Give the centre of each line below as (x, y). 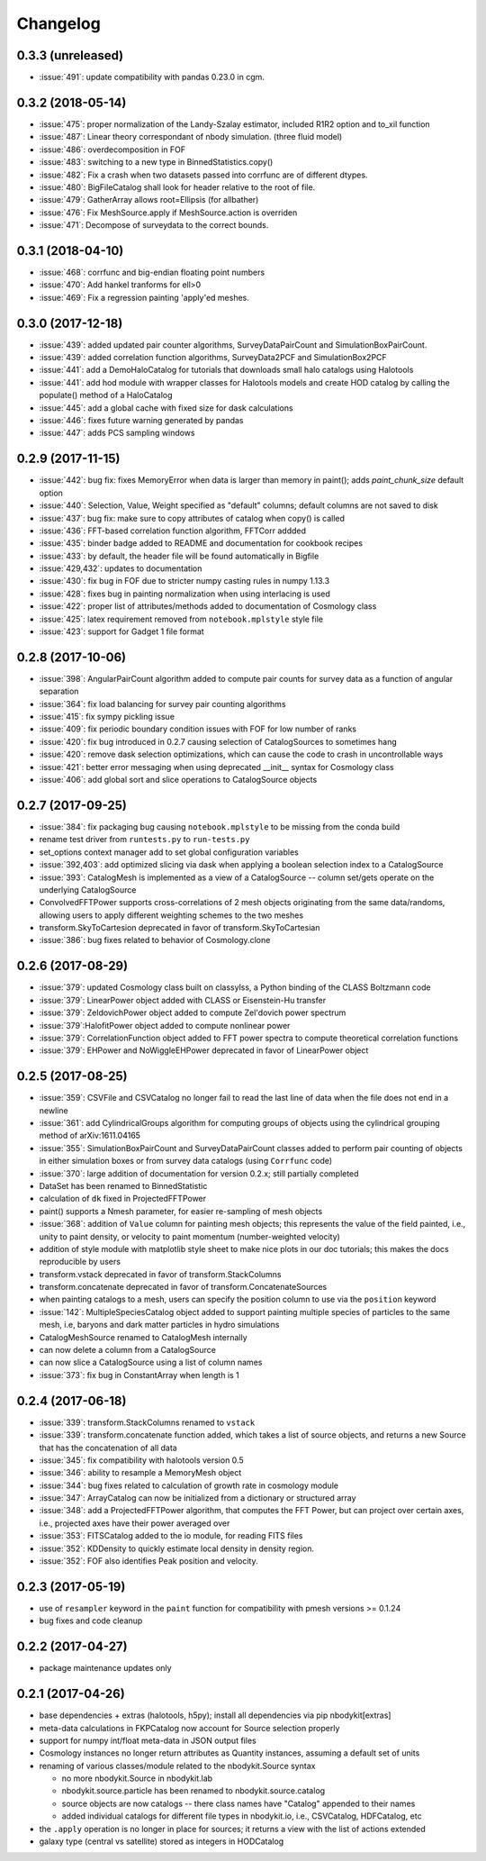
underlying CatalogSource (88, 890)
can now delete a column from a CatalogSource (127, 1350)
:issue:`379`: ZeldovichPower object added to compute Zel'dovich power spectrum (193, 1012)
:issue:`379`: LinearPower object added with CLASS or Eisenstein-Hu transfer (183, 1000)
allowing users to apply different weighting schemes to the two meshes (171, 915)
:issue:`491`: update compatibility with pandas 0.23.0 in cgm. (152, 77)
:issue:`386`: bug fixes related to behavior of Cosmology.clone (155, 940)
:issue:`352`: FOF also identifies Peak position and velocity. (148, 1561)
